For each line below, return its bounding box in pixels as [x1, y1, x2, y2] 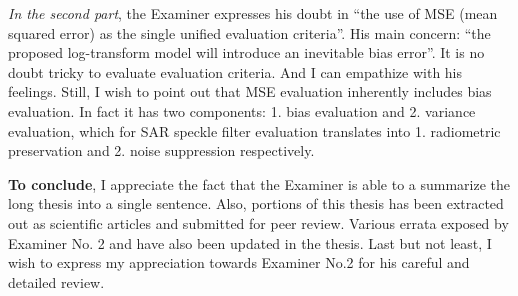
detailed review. [8, 271, 105, 292]
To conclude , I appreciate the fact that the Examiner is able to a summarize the [8, 173, 511, 194]
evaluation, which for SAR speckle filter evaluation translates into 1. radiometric [8, 120, 501, 141]
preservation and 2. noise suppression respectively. [8, 140, 315, 161]
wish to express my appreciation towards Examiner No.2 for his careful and [8, 252, 470, 273]
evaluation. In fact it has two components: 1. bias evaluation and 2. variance [8, 100, 476, 121]
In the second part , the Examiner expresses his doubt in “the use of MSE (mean [8, 3, 498, 23]
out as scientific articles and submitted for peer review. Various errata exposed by [8, 212, 509, 233]
